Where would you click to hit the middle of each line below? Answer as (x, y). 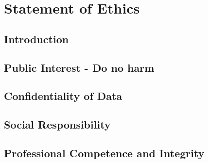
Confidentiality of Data (63, 96)
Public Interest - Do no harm (79, 67)
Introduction (36, 39)
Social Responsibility (57, 124)
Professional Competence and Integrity (104, 153)
